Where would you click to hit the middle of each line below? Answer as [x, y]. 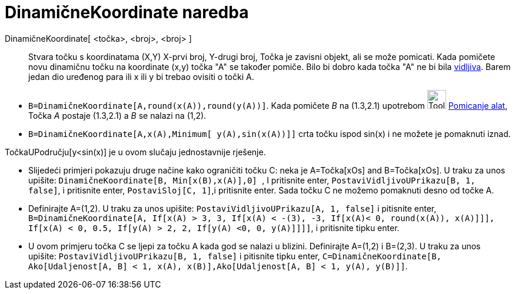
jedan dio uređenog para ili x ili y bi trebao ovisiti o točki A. [141, 76]
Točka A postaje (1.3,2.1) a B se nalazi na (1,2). [117, 115]
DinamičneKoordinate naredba [127, 12]
